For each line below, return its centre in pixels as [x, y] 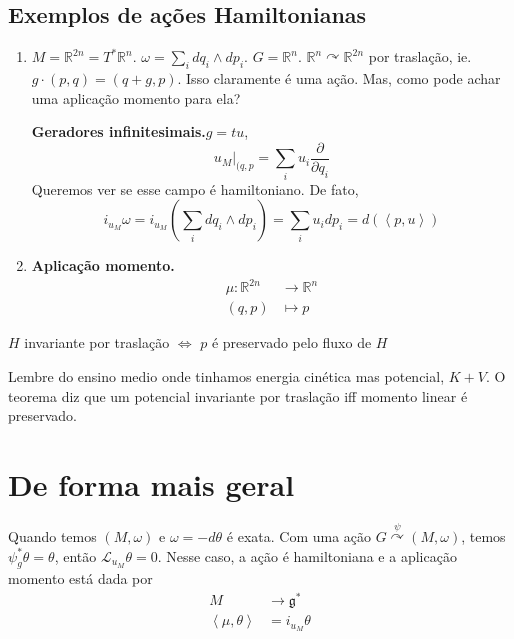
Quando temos [52, 536]
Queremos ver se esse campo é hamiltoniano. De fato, [195, 188]
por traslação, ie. [420, 56]
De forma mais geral [151, 483]
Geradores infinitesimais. [118, 131]
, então [75, 555]
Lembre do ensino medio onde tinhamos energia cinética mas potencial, [226, 375]
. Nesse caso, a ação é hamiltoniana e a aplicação [307, 555]
